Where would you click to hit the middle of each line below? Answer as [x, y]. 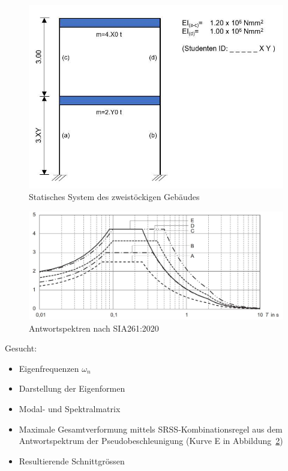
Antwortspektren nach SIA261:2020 [94, 328]
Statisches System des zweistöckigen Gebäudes [114, 197]
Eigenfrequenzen [49, 368]
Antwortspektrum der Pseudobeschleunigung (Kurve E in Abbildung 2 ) [151, 441]
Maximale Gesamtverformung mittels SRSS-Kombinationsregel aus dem [151, 429]
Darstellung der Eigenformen [72, 388]
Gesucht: [21, 348]
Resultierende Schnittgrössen [72, 460]
